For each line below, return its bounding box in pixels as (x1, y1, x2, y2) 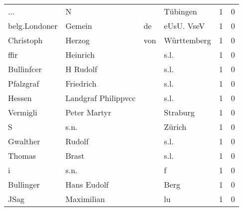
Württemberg (164, 34, 211, 46)
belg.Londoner (8, 20, 58, 31)
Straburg (164, 106, 195, 118)
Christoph (8, 34, 43, 46)
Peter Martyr (65, 106, 112, 118)
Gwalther (8, 135, 40, 147)
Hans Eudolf (65, 179, 109, 190)
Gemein (65, 20, 92, 31)
